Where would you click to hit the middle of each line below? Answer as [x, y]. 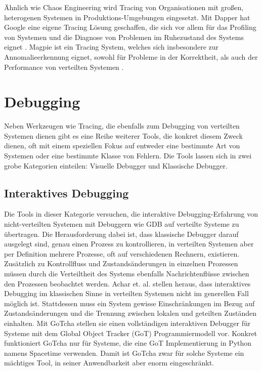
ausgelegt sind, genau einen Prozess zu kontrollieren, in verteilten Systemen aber [129, 244]
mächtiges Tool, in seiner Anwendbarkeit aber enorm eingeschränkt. [109, 363]
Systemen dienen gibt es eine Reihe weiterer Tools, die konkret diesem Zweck [123, 135]
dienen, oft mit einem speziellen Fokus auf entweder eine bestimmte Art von [122, 146]
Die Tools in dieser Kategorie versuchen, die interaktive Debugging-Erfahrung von [131, 214]
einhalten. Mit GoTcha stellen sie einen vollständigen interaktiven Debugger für [127, 323]
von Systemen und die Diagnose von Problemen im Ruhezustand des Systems [124, 37]
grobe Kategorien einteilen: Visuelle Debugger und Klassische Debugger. [116, 165]
